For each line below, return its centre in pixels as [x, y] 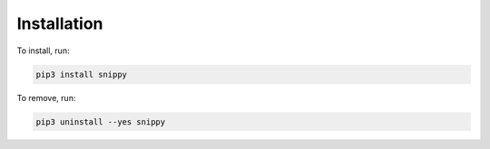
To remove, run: [46, 98]
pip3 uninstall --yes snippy [101, 121]
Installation [60, 23]
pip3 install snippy [81, 74]
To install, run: [43, 51]
